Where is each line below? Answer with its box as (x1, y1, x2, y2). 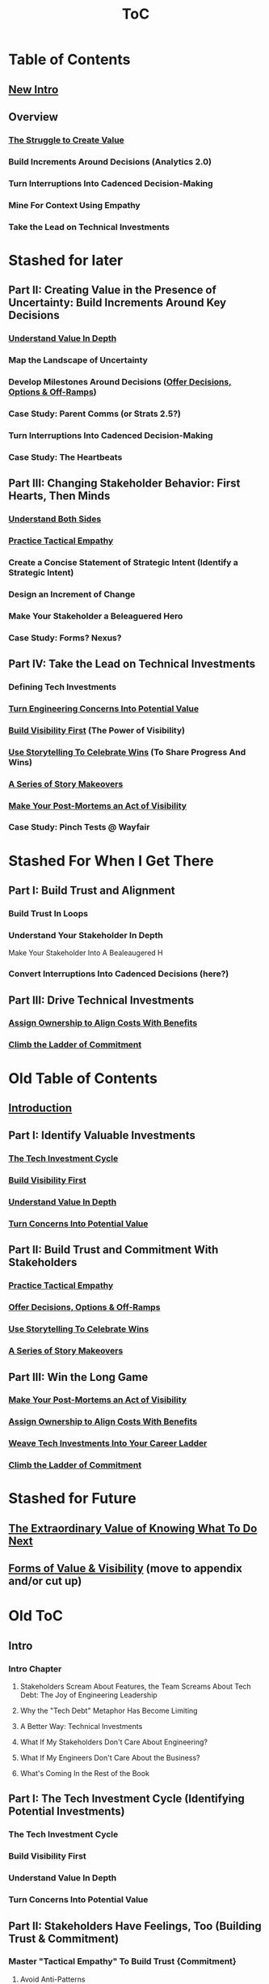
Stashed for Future (8, 1489, 137, 1508)
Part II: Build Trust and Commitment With (8, 1243, 219, 1257)
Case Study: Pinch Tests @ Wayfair (8, 822, 150, 833)
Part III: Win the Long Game (8, 1370, 149, 1384)
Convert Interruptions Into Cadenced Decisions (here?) (8, 968, 229, 979)
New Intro (8, 83, 59, 96)
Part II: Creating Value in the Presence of (8, 283, 216, 297)
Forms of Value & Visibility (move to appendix (8, 1561, 242, 1575)
